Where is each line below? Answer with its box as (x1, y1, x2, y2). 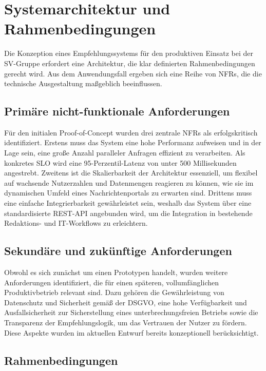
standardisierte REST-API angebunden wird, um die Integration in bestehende (4, 207, 253, 218)
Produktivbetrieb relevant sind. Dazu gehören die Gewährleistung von (4, 287, 224, 298)
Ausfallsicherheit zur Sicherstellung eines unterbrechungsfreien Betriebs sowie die (4, 307, 258, 318)
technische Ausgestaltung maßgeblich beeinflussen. (4, 78, 162, 89)
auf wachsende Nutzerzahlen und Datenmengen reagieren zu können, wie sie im (4, 177, 254, 188)
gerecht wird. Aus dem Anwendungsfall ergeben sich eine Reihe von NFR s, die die (4, 68, 262, 79)
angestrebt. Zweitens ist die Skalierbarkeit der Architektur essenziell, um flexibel (4, 167, 258, 178)
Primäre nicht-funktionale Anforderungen (4, 103, 230, 119)
